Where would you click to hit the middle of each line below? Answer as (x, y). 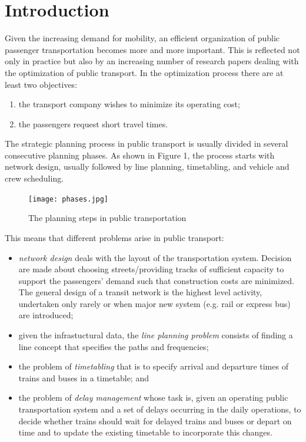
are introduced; (46, 315)
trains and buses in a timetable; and (84, 377)
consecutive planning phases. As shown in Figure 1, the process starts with (140, 155)
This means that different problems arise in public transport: (114, 237)
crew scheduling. (34, 178)
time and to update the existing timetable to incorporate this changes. (145, 432)
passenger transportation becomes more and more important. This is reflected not (152, 49)
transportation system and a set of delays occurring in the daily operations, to (160, 409)
